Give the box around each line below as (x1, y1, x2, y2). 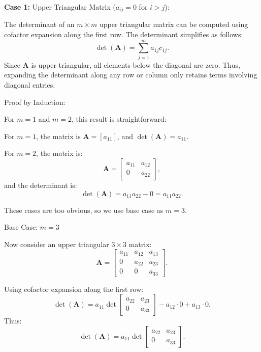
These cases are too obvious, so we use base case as (4, 204, 164, 215)
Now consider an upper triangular (4, 238, 109, 249)
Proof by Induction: (4, 96, 66, 107)
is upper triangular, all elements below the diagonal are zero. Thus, (31, 59, 240, 70)
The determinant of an (4, 19, 75, 30)
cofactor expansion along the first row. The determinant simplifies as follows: (4, 29, 243, 40)
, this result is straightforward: (71, 114, 167, 124)
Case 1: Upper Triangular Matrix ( (4, 2, 116, 12)
